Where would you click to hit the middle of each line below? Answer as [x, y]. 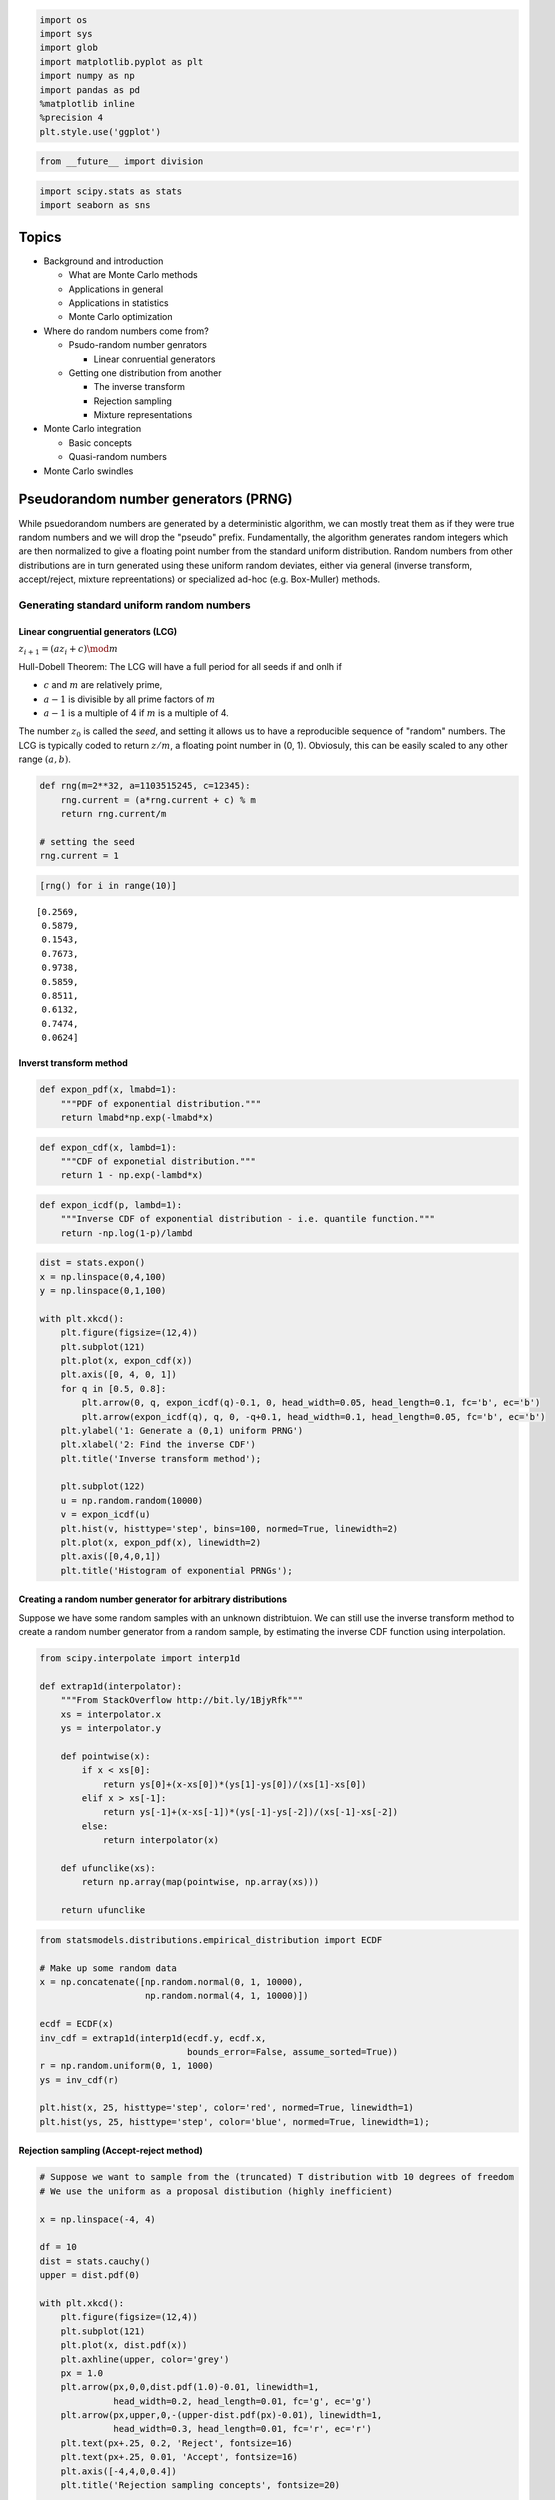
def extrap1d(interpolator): [111, 1686]
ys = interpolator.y [111, 1728]
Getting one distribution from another [145, 372]
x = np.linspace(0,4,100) [103, 1276]
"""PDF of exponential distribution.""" [161, 1103]
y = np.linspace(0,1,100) [103, 1290]
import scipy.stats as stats [111, 191]
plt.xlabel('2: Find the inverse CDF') [158, 1444]
